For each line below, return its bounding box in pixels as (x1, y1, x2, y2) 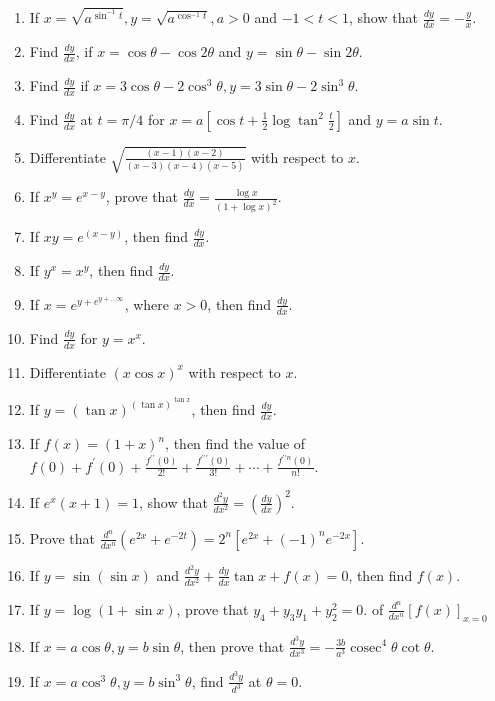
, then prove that (180, 635, 285, 656)
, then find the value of (165, 433, 306, 454)
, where (124, 293, 169, 314)
